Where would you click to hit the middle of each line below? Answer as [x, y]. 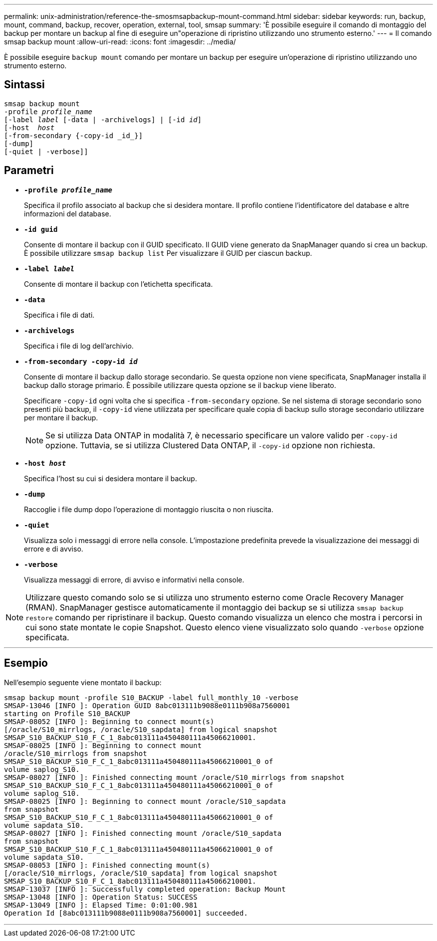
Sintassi [24, 85]
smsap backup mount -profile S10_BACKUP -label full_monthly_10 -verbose [151, 697]
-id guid [41, 229]
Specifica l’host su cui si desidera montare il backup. [110, 478]
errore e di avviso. [54, 549]
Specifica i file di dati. [59, 315]
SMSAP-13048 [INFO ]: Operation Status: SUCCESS [101, 897]
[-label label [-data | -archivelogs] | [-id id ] [103, 119]
